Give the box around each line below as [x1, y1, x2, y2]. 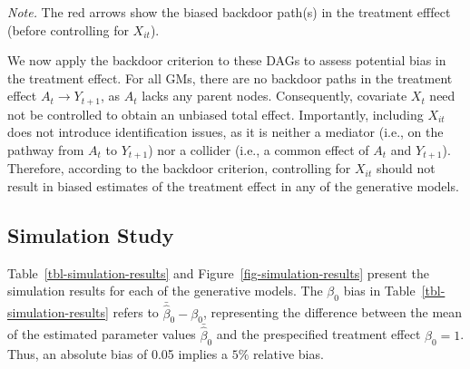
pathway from [7, 141, 84, 160]
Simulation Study [7, 221, 174, 249]
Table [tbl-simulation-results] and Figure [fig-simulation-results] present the [7, 263, 429, 282]
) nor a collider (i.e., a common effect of [148, 141, 369, 160]
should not [376, 159, 436, 178]
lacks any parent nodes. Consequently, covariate [142, 86, 407, 105]
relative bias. [252, 344, 324, 363]
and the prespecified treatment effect [216, 325, 421, 344]
